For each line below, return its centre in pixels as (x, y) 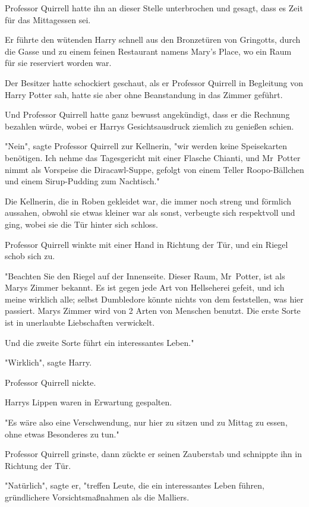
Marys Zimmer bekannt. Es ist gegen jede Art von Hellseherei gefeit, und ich (145, 287)
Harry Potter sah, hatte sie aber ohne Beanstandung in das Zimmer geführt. (144, 94)
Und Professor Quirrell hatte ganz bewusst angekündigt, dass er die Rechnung (147, 114)
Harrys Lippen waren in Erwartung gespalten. (89, 402)
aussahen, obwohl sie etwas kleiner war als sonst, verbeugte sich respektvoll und (150, 212)
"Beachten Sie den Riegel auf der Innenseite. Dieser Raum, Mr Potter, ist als (145, 275)
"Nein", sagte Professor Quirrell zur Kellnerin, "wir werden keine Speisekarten (146, 146)
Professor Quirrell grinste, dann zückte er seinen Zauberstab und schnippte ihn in (153, 454)
